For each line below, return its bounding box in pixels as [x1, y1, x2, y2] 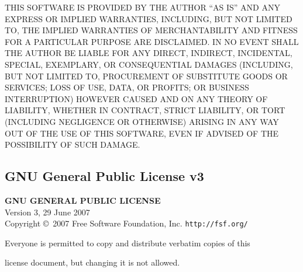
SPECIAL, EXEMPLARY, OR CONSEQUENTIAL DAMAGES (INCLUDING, [5, 58, 293, 70]
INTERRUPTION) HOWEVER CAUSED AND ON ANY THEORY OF [5, 92, 268, 104]
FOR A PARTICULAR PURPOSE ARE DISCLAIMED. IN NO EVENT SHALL [5, 35, 299, 47]
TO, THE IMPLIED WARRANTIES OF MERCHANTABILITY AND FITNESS [5, 24, 298, 36]
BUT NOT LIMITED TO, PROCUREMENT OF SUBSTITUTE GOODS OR [5, 69, 288, 82]
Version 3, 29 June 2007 [5, 205, 90, 218]
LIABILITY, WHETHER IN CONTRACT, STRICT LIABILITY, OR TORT [5, 104, 285, 116]
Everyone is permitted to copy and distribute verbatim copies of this [5, 236, 250, 249]
